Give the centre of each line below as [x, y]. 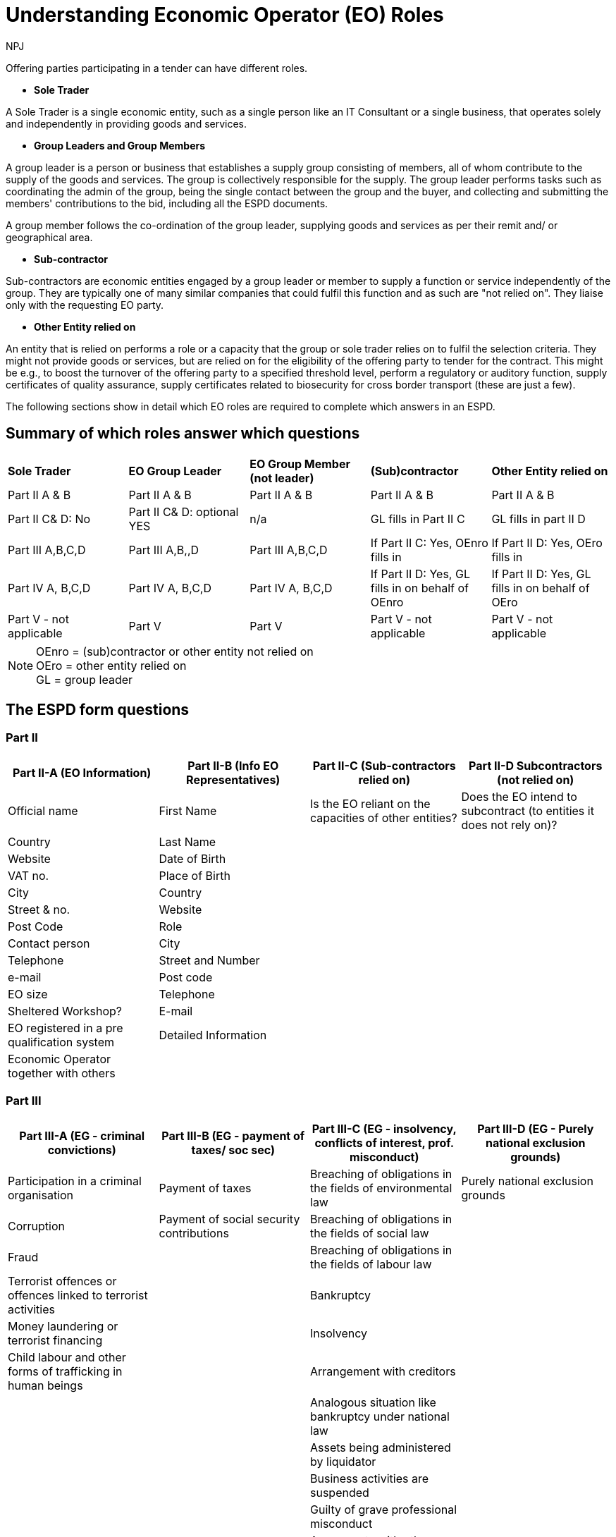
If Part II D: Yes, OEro [547, 543]
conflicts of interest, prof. [384, 1143]
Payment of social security [229, 1219]
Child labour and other [67, 1357]
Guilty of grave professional [384, 1509]
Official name [43, 810]
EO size [28, 994]
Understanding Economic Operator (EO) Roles [225, 15]
